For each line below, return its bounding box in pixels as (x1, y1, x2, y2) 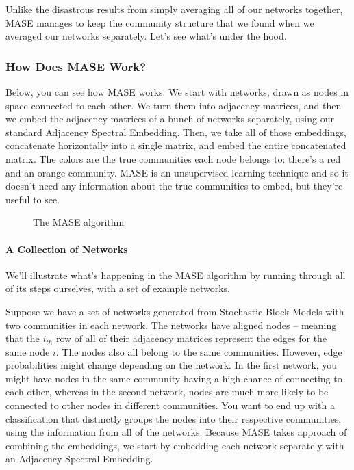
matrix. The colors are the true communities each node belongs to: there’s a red (5, 151, 341, 166)
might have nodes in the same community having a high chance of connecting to (5, 371, 342, 385)
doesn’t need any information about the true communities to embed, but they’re (5, 179, 343, 193)
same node (5, 344, 50, 358)
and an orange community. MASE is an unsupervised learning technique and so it (5, 165, 349, 179)
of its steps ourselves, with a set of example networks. (5, 281, 231, 296)
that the (5, 331, 40, 345)
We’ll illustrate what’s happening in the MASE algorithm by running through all (5, 267, 346, 282)
